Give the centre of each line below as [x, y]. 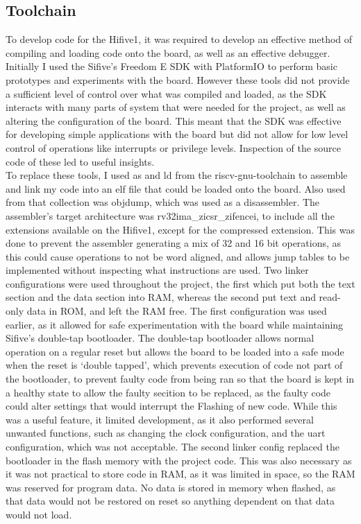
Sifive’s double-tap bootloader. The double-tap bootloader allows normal [160, 338]
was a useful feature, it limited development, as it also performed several [160, 419]
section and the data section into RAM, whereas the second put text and [161, 297]
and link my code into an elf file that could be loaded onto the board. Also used [176, 188]
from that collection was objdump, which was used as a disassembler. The [163, 202]
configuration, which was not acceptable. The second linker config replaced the [173, 447]
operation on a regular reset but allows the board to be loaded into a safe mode [175, 351]
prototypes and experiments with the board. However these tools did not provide [178, 79]
